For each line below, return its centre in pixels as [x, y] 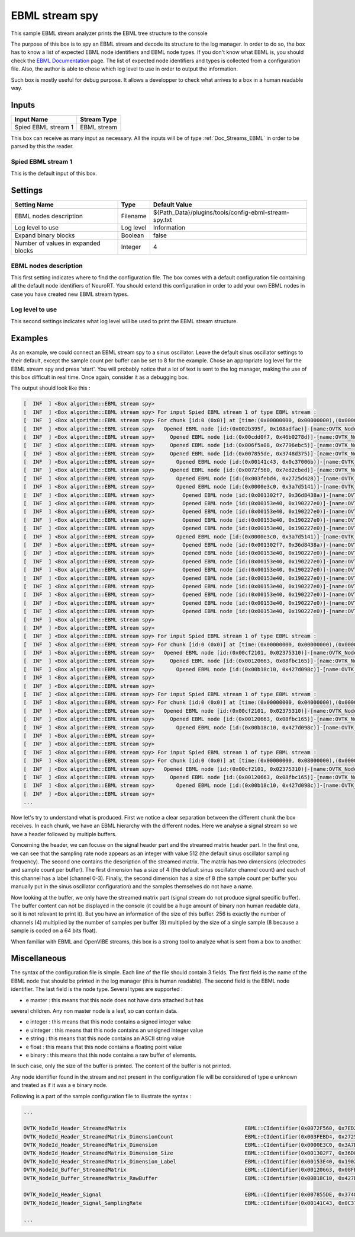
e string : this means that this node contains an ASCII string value [105, 1038]
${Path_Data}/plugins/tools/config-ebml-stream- [221, 212]
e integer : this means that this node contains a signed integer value [109, 1022]
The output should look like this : [51, 388]
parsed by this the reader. [42, 146]
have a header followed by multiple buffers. [64, 834]
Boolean [133, 235]
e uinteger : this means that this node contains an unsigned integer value [114, 1030]
